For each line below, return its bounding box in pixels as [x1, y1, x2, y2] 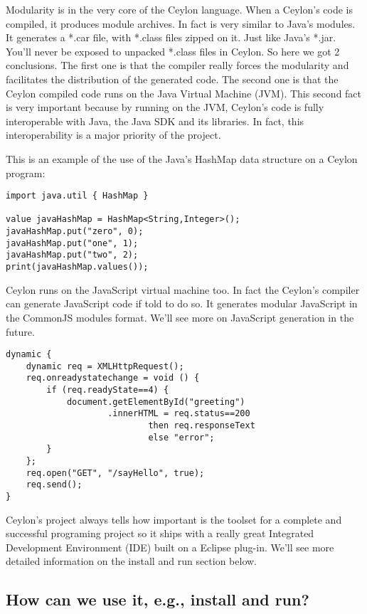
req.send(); [26, 480, 83, 490]
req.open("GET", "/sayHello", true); [26, 467, 205, 478]
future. [6, 324, 35, 339]
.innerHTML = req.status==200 [107, 408, 250, 419]
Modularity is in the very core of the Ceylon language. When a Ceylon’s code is [6, 2, 353, 16]
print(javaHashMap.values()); [6, 262, 149, 272]
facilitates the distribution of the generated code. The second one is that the [6, 71, 339, 86]
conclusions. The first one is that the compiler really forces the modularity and [6, 58, 349, 73]
